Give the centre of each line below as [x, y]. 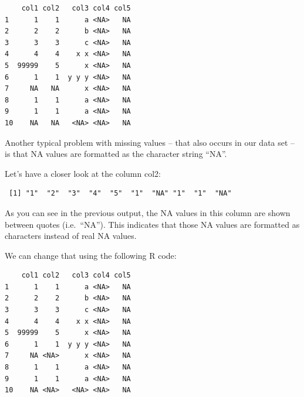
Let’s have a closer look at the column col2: [83, 173]
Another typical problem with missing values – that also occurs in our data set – [150, 142]
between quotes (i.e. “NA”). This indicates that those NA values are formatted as [152, 224]
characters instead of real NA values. [71, 236]
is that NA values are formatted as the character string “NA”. [116, 154]
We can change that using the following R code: [91, 255]
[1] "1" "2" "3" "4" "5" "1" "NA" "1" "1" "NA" [120, 194]
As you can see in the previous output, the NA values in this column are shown [148, 212]
